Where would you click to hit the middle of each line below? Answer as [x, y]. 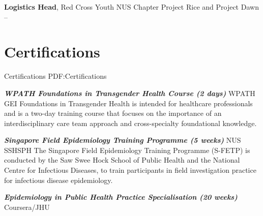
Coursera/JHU [27, 207]
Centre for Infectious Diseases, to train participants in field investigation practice [130, 170]
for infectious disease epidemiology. [59, 180]
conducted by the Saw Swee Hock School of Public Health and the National [122, 160]
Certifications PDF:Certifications [55, 76]
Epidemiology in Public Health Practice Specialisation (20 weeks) [121, 197]
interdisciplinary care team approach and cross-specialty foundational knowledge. [130, 123]
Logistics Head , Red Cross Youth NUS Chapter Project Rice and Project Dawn [131, 7]
